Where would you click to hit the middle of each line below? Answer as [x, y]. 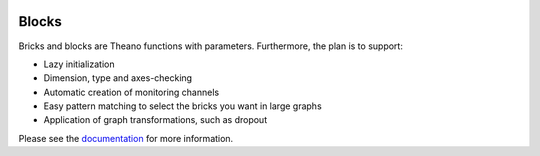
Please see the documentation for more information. [126, 138]
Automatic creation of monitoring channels [131, 92]
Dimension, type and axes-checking [118, 78]
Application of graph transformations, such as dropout [155, 120]
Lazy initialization [79, 64]
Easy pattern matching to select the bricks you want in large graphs [182, 106]
